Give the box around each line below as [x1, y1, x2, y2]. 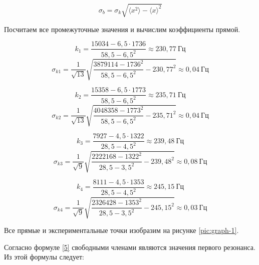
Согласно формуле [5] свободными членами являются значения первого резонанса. [4, 241, 255, 252]
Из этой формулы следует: [4, 251, 84, 262]
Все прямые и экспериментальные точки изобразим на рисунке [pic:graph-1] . [4, 224, 239, 235]
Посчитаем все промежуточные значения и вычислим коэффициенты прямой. [4, 24, 240, 34]
